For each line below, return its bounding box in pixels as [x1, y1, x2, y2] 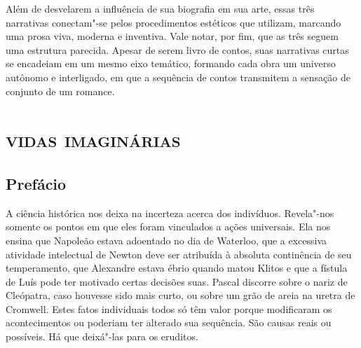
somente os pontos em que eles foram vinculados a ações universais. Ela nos [6, 219, 331, 234]
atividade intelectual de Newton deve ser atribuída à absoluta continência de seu [6, 246, 352, 261]
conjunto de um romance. [6, 83, 115, 98]
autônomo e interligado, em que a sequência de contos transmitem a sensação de [6, 69, 350, 84]
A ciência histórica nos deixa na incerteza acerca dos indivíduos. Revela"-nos [6, 205, 334, 220]
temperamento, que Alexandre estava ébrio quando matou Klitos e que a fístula [6, 260, 348, 275]
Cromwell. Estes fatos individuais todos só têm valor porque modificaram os [6, 301, 332, 316]
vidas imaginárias [6, 125, 181, 153]
